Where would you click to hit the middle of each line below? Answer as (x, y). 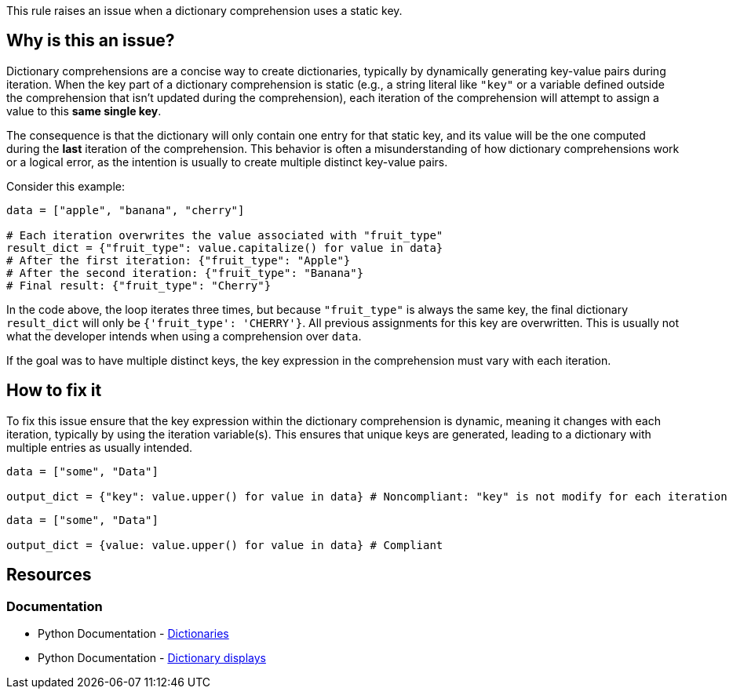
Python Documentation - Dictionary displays (152, 657)
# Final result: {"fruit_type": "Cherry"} (139, 285)
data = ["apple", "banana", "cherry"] (126, 210)
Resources (49, 575)
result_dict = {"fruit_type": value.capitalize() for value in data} (225, 247)
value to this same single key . (84, 111)
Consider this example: (66, 186)
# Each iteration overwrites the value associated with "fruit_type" (225, 235)
